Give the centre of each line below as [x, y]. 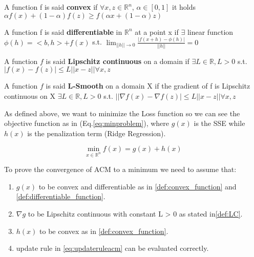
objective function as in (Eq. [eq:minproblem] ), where [87, 123]
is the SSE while [219, 123]
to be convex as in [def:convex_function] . [104, 231]
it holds [184, 7]
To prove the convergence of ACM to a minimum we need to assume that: [120, 169]
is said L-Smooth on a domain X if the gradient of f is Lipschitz [148, 86]
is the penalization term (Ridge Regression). [97, 133]
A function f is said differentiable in [63, 31]
